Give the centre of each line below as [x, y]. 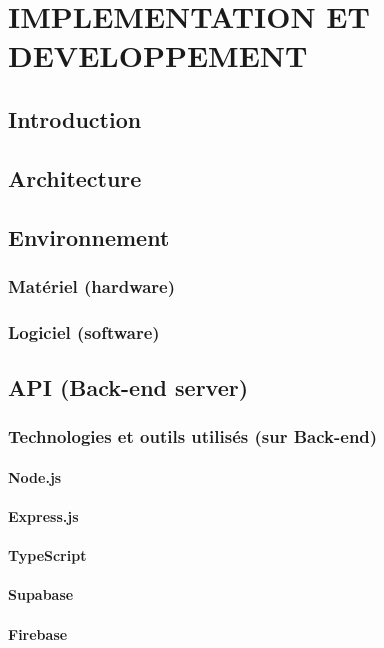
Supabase [41, 594]
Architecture [75, 177]
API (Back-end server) [128, 386]
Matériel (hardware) [92, 285]
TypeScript [47, 555]
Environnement [89, 236]
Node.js [35, 476]
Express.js [43, 516]
